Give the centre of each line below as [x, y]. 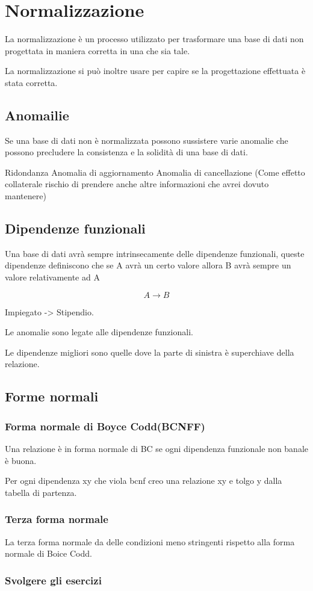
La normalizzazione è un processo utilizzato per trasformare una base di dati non [154, 39]
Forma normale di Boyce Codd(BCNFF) [105, 426]
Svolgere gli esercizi [53, 580]
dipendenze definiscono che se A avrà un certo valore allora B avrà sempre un [148, 265]
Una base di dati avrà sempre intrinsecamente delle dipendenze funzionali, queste [155, 253]
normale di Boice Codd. [48, 553]
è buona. [21, 460]
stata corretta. [31, 82]
